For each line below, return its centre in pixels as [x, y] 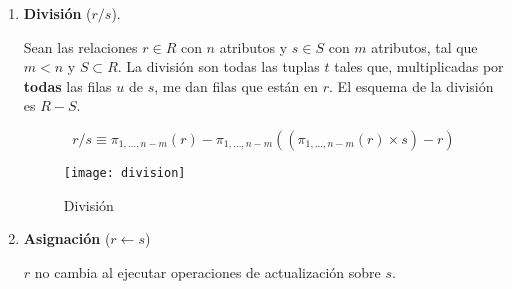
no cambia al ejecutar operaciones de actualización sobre [207, 271]
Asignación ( [67, 238]
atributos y [253, 46]
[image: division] [124, 172]
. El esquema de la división [411, 85]
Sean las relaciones [80, 46]
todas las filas [67, 85]
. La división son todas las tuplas [218, 66]
